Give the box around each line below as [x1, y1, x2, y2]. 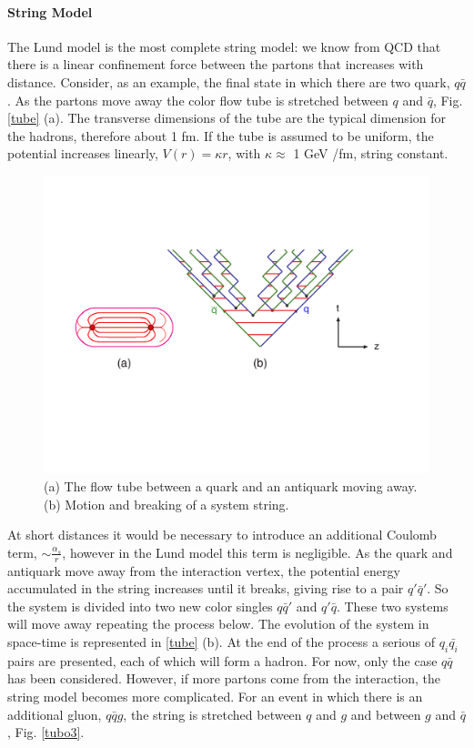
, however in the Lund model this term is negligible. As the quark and [62, 542, 453, 561]
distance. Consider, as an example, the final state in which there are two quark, [7, 72, 450, 91]
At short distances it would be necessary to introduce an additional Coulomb [7, 525, 437, 544]
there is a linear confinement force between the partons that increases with [7, 55, 424, 74]
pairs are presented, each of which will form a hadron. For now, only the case [7, 651, 438, 670]
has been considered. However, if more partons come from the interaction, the [7, 669, 441, 688]
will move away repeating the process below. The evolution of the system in [7, 614, 429, 633]
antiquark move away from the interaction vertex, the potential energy [7, 561, 400, 580]
